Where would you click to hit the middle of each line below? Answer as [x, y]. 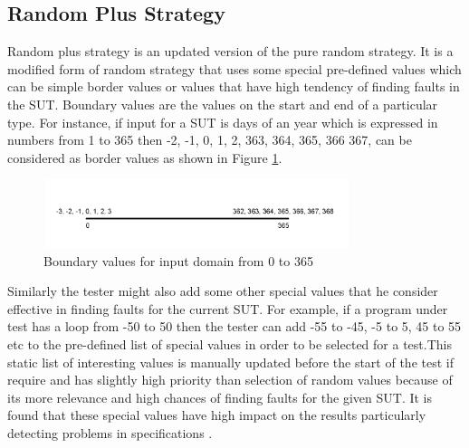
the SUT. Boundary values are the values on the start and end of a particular [223, 104]
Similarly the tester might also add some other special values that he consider [223, 291]
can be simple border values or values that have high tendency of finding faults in [234, 86]
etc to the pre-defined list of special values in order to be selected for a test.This [230, 343]
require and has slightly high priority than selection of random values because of [230, 380]
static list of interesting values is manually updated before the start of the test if [230, 362]
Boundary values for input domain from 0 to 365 [178, 260]
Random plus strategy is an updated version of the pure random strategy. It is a [230, 51]
